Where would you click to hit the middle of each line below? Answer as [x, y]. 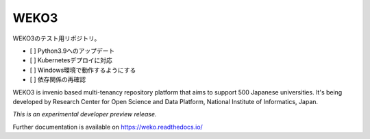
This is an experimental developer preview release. [85, 114]
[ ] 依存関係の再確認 [58, 79]
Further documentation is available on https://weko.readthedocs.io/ [108, 127]
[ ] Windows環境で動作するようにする [83, 70]
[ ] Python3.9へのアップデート [72, 51]
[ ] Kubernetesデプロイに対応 [71, 60]
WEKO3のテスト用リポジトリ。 [57, 38]
